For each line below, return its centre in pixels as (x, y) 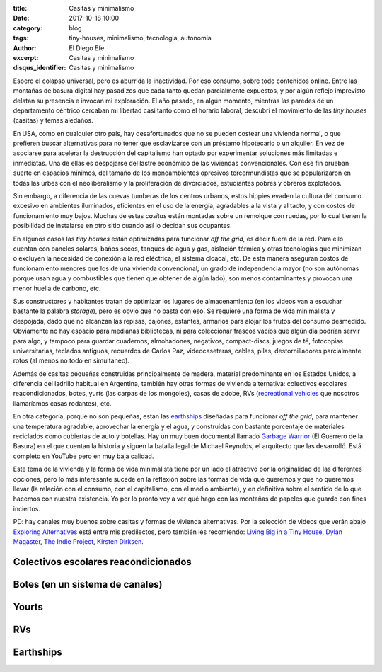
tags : (21, 38)
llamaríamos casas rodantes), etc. (62, 403)
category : (28, 28)
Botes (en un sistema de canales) (88, 584)
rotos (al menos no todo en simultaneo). (71, 360)
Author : (25, 48)
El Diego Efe (87, 48)
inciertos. (27, 508)
